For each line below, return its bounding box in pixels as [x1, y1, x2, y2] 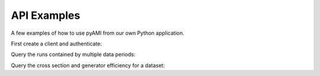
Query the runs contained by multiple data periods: [11, 51, 136, 58]
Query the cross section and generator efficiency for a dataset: [11, 62, 165, 69]
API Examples [11, 9, 81, 22]
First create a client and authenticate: [11, 40, 102, 47]
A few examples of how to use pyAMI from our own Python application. [11, 29, 185, 37]
